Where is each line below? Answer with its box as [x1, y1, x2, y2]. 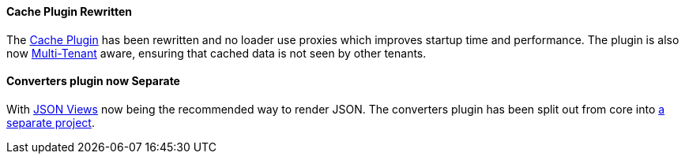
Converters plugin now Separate [6, 74, 180, 88]
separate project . [6, 115, 95, 129]
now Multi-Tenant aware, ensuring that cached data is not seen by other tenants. [6, 46, 427, 60]
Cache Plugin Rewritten [6, 5, 132, 18]
